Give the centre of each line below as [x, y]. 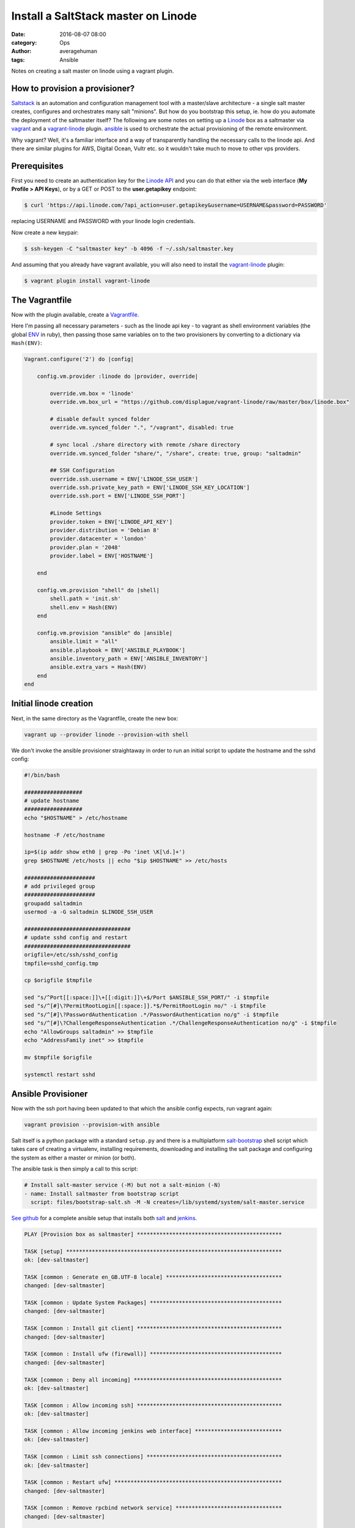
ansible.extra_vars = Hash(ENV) [98, 667]
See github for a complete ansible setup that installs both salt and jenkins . [104, 1218]
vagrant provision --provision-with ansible [92, 1125]
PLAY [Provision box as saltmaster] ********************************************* [153, 1234]
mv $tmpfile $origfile [58, 1057]
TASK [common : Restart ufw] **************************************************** [153, 1482]
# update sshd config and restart [76, 938]
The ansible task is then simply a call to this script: [75, 1169]
